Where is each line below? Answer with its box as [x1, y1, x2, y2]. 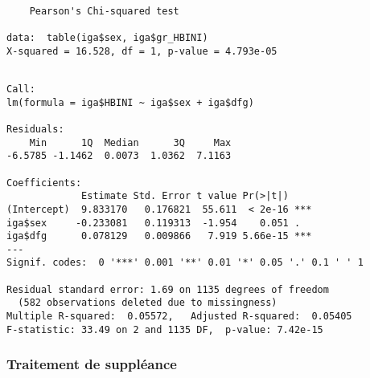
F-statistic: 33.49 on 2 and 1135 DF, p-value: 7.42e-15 [6, 323, 323, 335]
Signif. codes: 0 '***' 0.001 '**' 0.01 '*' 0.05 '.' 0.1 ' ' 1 [6, 257, 364, 269]
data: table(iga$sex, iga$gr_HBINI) [6, 31, 208, 43]
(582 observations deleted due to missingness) [18, 297, 277, 309]
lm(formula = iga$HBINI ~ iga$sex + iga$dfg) [6, 96, 254, 108]
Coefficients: [6, 177, 82, 189]
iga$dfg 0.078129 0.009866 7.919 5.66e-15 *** [6, 230, 312, 242]
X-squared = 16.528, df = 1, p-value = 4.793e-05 [6, 45, 277, 57]
